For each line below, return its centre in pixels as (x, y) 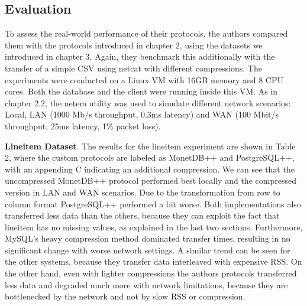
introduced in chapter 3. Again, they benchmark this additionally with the (140, 56)
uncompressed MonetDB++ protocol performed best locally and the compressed (151, 180)
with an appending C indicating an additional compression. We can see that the (150, 169)
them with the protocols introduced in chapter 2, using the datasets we (134, 45)
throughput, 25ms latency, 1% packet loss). (83, 126)
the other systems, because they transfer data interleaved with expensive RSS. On (153, 261)
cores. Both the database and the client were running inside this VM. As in (141, 91)
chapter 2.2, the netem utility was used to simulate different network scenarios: (148, 102)
